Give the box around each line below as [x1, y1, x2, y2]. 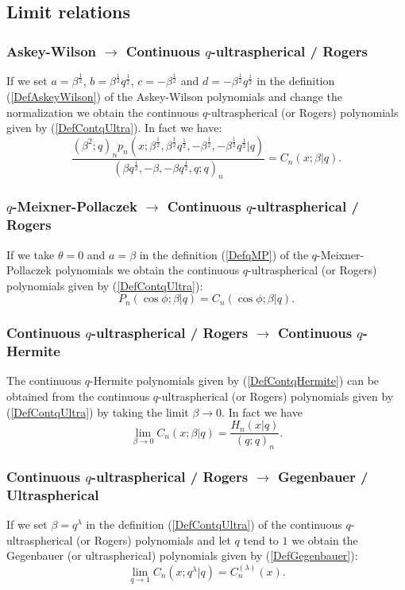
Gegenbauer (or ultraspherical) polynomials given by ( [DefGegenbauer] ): [6, 547, 358, 564]
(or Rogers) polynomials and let [76, 531, 231, 548]
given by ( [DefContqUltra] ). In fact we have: [6, 119, 222, 136]
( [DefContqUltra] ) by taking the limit [6, 403, 189, 420]
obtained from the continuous [6, 388, 150, 405]
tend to [243, 531, 279, 548]
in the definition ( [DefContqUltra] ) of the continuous [86, 516, 342, 533]
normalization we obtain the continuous [6, 103, 199, 120]
